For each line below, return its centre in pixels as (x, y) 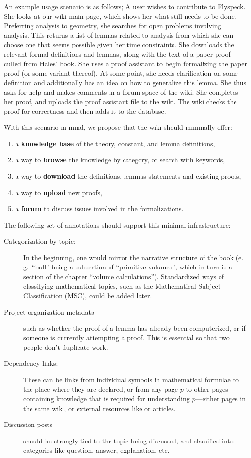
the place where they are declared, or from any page (101, 389)
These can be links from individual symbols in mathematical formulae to (131, 379)
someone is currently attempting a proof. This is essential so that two (126, 338)
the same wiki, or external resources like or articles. (100, 408)
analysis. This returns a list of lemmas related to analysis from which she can (119, 35)
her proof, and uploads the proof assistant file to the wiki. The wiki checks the (120, 101)
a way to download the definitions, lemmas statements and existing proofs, (128, 176)
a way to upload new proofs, (59, 192)
